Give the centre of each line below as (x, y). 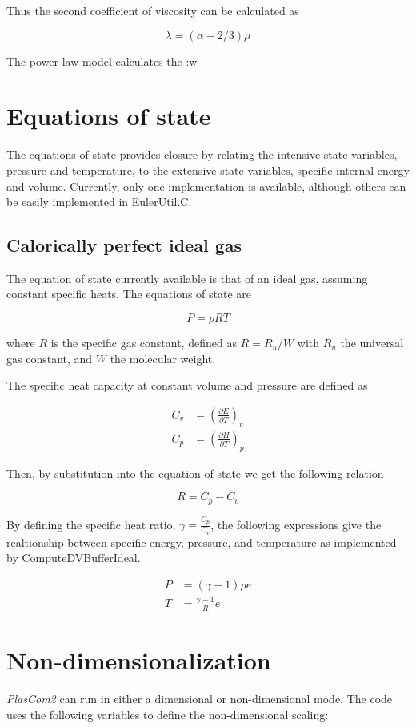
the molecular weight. (163, 358)
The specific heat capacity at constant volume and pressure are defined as (187, 385)
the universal (372, 343)
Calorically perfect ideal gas (124, 245)
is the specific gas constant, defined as (144, 343)
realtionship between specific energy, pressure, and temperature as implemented (202, 542)
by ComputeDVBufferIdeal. (74, 558)
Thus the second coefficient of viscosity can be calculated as (153, 10)
